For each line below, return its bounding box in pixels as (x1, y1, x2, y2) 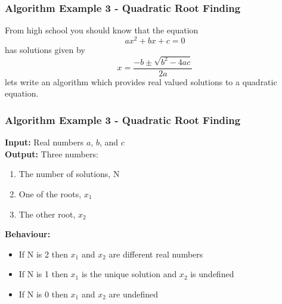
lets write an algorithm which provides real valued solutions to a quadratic (5, 75, 277, 88)
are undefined (109, 287, 159, 300)
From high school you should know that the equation (5, 24, 199, 36)
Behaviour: (5, 228, 51, 240)
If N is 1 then (18, 268, 68, 280)
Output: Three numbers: (5, 147, 98, 160)
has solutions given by (5, 43, 85, 55)
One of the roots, (18, 188, 82, 200)
